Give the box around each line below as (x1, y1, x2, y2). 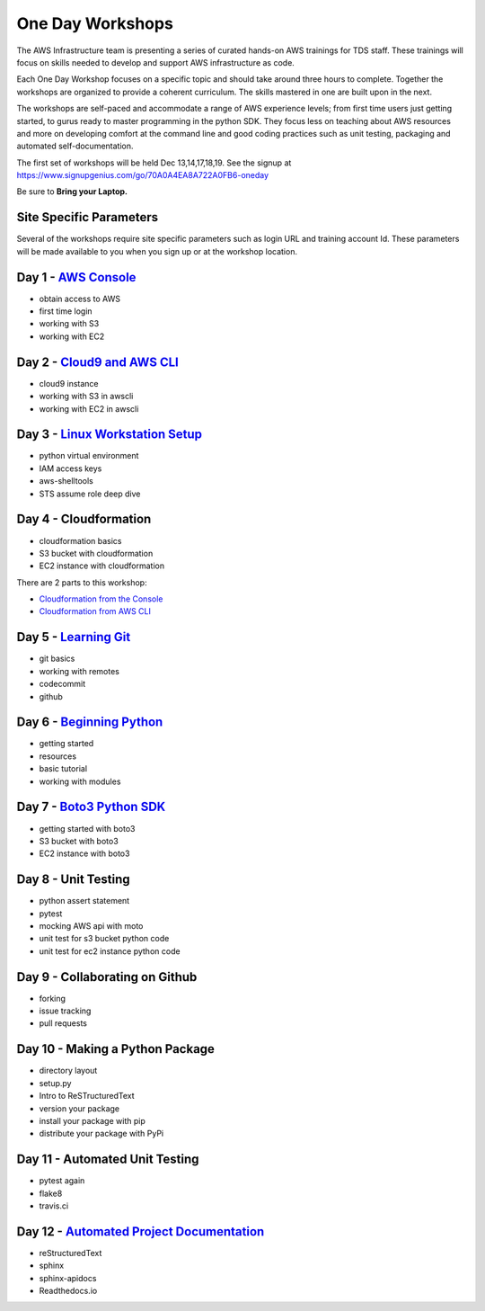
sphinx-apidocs (39, 1272, 97, 1283)
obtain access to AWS (39, 293, 121, 304)
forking (39, 993, 66, 1003)
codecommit (39, 679, 86, 690)
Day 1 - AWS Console (16, 270, 137, 285)
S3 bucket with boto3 (39, 835, 119, 846)
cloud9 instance (39, 378, 99, 388)
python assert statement (39, 896, 130, 906)
